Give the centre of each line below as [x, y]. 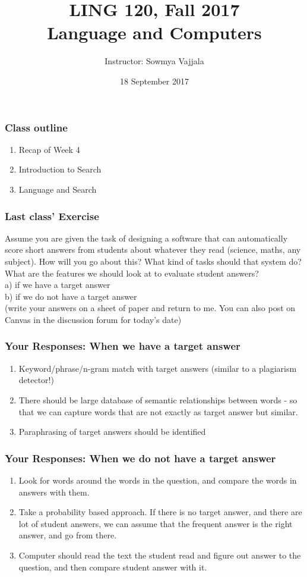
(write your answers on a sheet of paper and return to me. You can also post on [150, 308]
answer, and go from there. [68, 535]
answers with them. [54, 492]
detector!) [36, 380]
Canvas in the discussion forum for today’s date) [93, 319]
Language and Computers [154, 32]
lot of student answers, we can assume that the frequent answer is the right [156, 523]
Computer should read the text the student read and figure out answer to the [160, 555]
